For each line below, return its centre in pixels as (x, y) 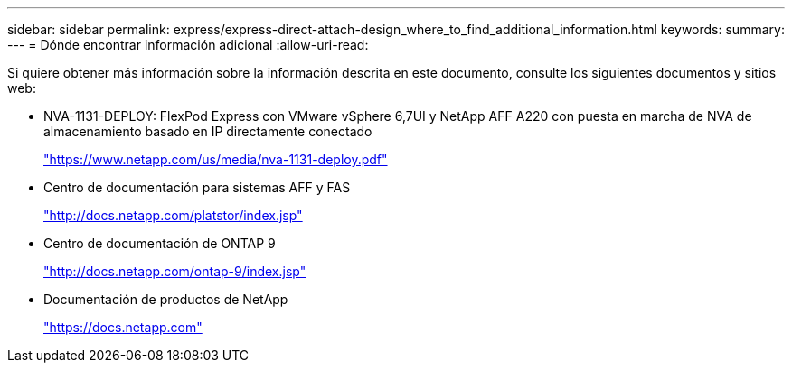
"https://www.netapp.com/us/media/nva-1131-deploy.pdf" (216, 159)
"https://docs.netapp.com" (123, 327)
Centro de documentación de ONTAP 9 (160, 243)
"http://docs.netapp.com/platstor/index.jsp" (173, 215)
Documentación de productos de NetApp (166, 299)
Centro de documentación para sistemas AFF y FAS (197, 187)
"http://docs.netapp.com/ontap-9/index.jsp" (175, 271)
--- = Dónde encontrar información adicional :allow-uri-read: (188, 45)
